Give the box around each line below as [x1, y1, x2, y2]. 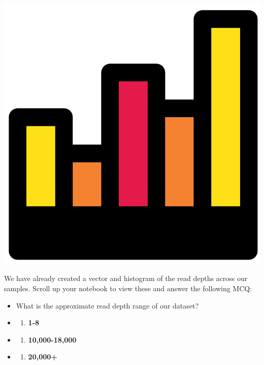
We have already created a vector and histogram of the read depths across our [4, 273, 248, 284]
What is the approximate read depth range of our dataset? [16, 300, 199, 311]
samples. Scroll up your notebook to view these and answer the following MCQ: [4, 283, 252, 293]
